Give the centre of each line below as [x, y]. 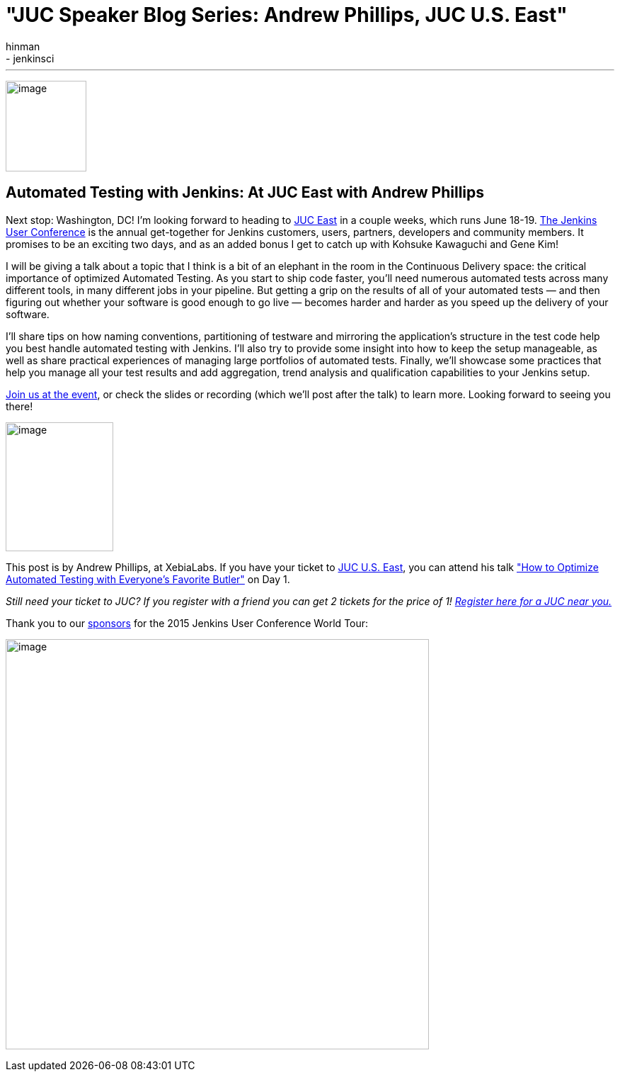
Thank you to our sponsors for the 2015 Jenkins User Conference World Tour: [187, 623]
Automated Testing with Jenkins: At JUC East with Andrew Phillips [245, 193]
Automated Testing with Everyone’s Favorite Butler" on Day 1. [148, 579]
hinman [23, 46]
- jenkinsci [30, 58]
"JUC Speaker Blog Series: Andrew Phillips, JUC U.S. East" [287, 15]
